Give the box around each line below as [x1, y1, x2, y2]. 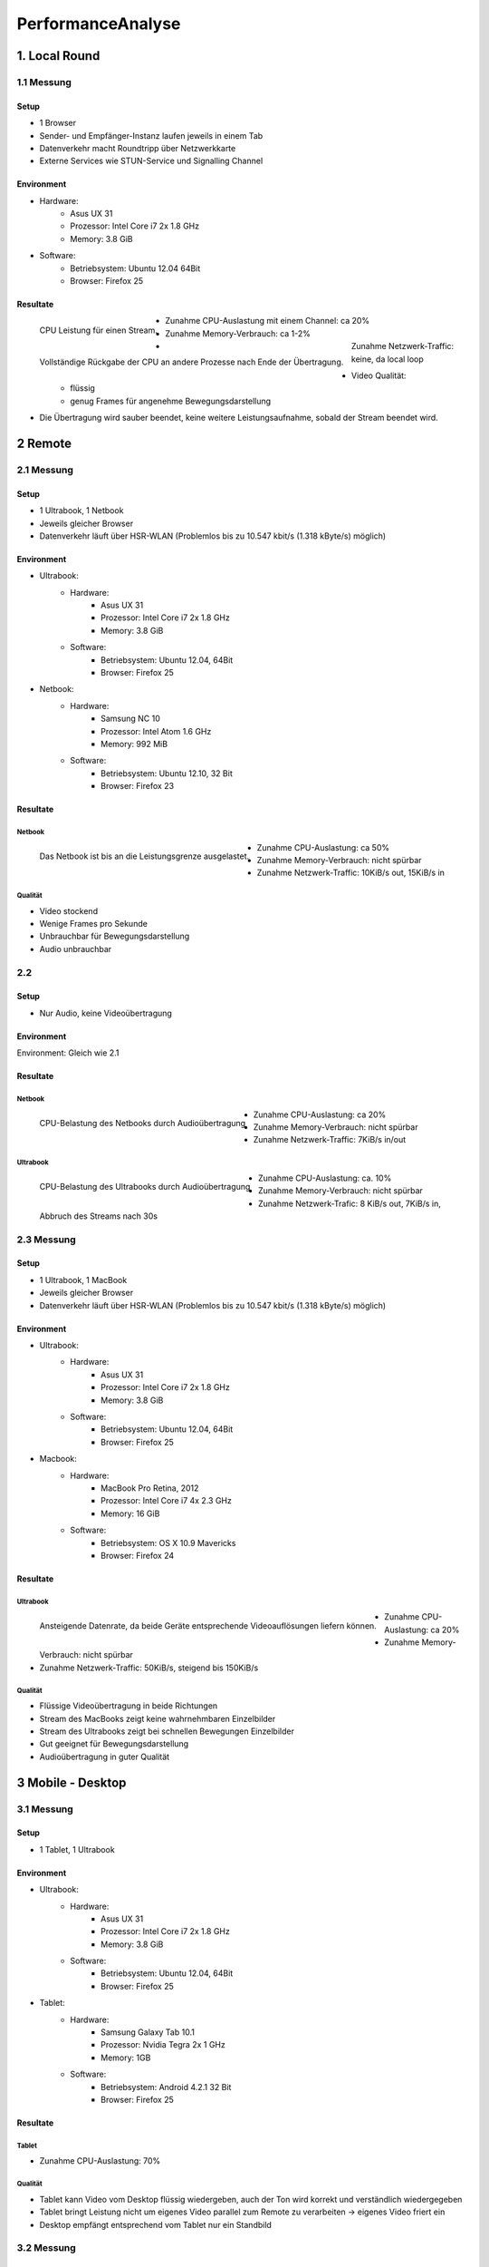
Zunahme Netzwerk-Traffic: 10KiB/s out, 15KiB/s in [256, 867, 446, 879]
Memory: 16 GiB [101, 1508, 160, 1519]
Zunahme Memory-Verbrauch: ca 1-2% [164, 327, 312, 339]
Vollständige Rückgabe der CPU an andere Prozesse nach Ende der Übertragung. [39, 356, 344, 367]
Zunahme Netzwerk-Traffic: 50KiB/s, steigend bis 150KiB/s [39, 1662, 259, 1673]
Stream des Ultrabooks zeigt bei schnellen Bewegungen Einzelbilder [39, 1726, 294, 1737]
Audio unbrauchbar [39, 943, 112, 954]
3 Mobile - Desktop [16, 1775, 127, 1790]
